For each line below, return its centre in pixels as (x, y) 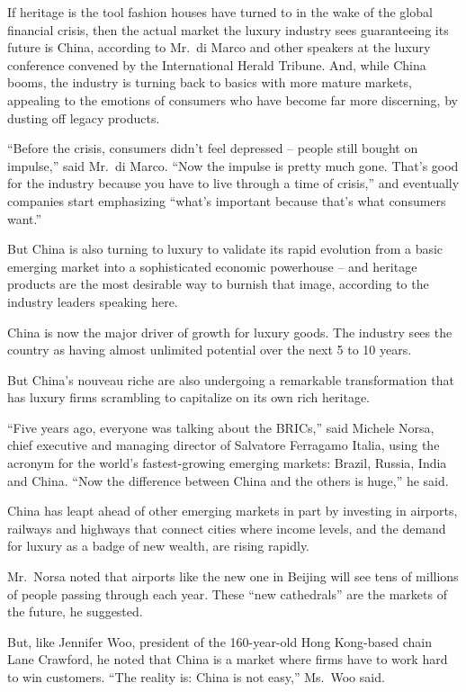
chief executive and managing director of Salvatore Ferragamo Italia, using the (224, 445)
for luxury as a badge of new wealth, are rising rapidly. (158, 546)
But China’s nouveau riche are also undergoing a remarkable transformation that (231, 379)
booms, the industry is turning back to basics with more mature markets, (210, 82)
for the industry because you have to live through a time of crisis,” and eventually (233, 183)
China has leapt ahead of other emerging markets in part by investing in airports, (233, 511)
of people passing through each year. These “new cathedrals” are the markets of (227, 593)
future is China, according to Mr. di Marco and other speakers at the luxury (219, 47)
